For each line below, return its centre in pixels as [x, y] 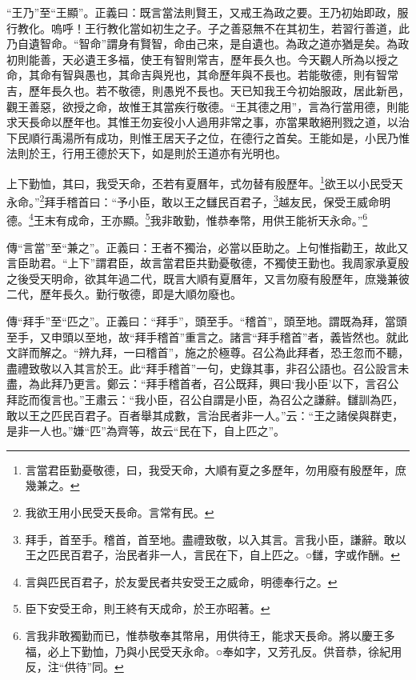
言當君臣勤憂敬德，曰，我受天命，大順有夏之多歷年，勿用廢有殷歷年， [210, 469]
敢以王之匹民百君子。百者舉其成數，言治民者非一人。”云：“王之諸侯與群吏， [205, 415]
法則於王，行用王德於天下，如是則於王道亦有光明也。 [146, 153]
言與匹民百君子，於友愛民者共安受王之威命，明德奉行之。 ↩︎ [181, 581]
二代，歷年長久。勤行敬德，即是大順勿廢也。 [124, 294]
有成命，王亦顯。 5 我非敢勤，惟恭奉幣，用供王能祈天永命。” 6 [212, 219]
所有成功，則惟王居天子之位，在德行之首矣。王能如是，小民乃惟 [241, 137]
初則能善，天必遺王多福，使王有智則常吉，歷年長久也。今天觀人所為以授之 [202, 59]
